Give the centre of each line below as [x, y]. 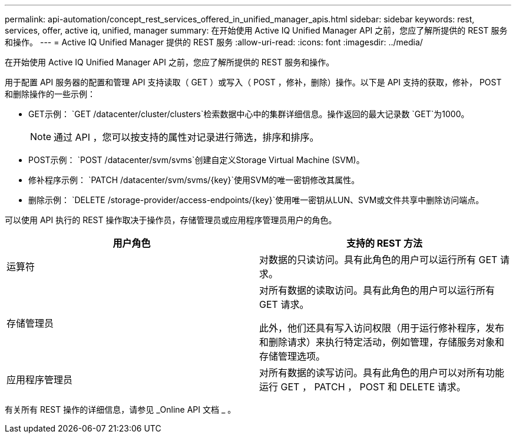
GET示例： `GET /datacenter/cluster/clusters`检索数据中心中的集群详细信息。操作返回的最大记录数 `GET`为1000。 [249, 114]
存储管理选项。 [292, 356]
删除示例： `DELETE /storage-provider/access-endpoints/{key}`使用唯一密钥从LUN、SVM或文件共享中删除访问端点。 [256, 200]
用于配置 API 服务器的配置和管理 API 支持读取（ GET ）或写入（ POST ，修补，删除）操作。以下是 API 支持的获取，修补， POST [253, 82]
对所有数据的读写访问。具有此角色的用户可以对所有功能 [382, 373]
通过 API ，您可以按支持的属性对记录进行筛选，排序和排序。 [186, 137]
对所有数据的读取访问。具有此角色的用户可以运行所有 [377, 290]
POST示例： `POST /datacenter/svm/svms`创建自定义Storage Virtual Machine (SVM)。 [196, 160]
